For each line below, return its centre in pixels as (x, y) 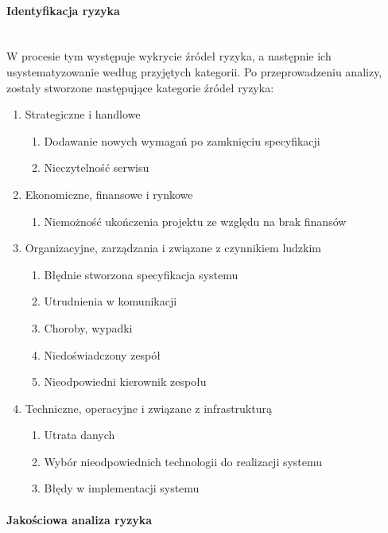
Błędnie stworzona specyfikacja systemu (141, 274)
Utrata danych (80, 435)
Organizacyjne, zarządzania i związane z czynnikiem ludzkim (173, 248)
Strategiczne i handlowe (83, 114)
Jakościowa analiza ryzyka (80, 519)
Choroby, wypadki (88, 327)
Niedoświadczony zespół (102, 354)
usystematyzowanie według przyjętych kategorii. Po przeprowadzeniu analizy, (194, 71)
